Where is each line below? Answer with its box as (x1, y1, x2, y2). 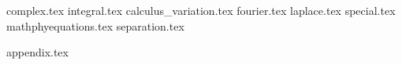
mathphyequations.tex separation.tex (6, 17, 184, 34)
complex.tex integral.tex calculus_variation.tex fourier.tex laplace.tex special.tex (6, 2, 396, 18)
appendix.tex (6, 44, 69, 60)
